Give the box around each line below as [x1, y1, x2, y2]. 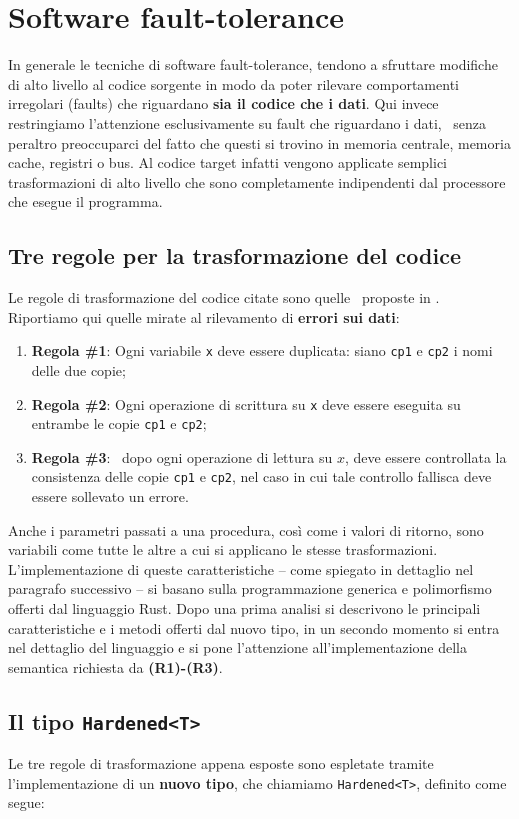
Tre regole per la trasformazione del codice [8, 240, 461, 271]
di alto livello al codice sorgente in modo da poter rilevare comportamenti [8, 73, 459, 94]
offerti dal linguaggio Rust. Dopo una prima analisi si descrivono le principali [8, 598, 481, 619]
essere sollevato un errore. [31, 486, 189, 507]
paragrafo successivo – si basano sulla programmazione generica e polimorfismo [8, 578, 492, 599]
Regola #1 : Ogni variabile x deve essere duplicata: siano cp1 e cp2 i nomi [31, 340, 493, 361]
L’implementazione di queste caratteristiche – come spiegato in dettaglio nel [8, 558, 474, 579]
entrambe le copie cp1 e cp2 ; [31, 413, 207, 434]
